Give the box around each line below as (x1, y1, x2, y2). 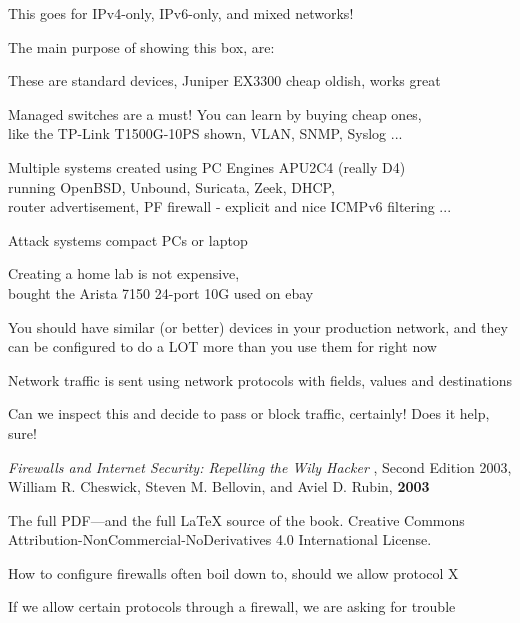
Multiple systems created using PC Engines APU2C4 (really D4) (8, 156, 406, 177)
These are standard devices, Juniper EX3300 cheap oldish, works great (8, 70, 441, 91)
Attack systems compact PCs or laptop (8, 229, 248, 250)
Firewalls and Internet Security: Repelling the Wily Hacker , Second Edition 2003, (8, 456, 512, 477)
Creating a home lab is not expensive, (8, 263, 240, 284)
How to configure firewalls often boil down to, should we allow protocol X (8, 562, 459, 583)
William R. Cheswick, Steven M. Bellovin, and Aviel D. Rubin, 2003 (8, 476, 430, 497)
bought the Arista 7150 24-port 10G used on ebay (8, 282, 314, 303)
